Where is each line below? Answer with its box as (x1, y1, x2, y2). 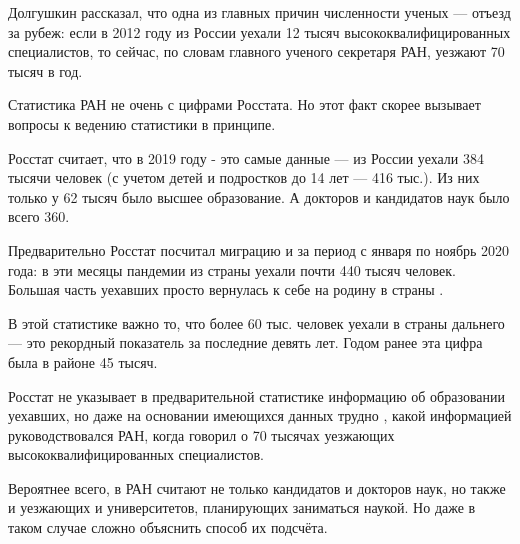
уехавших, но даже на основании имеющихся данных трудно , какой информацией (8, 405, 512, 426)
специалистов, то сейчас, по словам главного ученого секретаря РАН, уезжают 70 (8, 41, 505, 62)
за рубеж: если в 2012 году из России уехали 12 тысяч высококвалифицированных (8, 21, 511, 42)
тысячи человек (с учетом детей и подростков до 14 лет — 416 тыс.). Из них (8, 167, 480, 188)
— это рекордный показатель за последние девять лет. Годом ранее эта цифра (8, 332, 483, 353)
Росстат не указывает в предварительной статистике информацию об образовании (8, 385, 506, 406)
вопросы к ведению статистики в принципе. (8, 113, 276, 134)
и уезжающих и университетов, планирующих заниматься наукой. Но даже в (8, 497, 476, 518)
